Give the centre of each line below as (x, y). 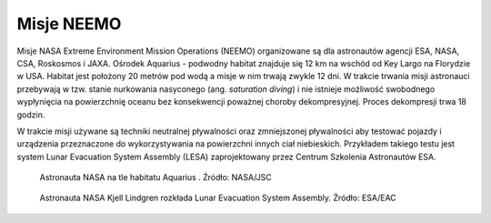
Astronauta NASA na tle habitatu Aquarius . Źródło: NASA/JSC (156, 177)
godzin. (31, 115)
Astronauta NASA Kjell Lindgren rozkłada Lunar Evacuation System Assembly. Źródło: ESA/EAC (218, 198)
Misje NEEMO (69, 24)
